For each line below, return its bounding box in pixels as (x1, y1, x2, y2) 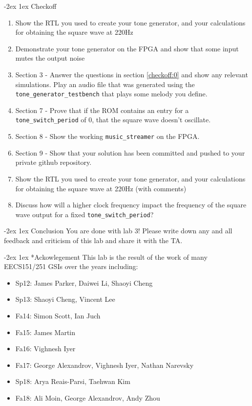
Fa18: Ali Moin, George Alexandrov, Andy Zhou (15, 392, 160, 403)
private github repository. (15, 157, 92, 167)
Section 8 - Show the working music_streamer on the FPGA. (15, 131, 200, 141)
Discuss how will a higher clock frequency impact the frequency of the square (15, 200, 247, 210)
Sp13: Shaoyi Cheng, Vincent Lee (15, 294, 115, 304)
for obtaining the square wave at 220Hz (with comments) (15, 183, 187, 193)
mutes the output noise (15, 53, 85, 63)
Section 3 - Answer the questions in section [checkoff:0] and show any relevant (15, 69, 248, 79)
